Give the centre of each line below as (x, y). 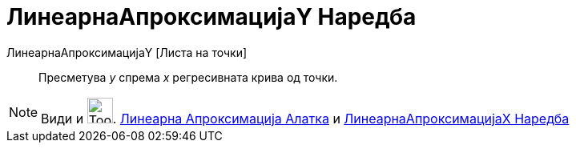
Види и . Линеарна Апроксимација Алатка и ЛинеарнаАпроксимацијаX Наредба (305, 118)
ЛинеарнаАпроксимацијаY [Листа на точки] (127, 52)
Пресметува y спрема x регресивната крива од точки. (188, 77)
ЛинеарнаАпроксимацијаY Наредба (211, 17)
